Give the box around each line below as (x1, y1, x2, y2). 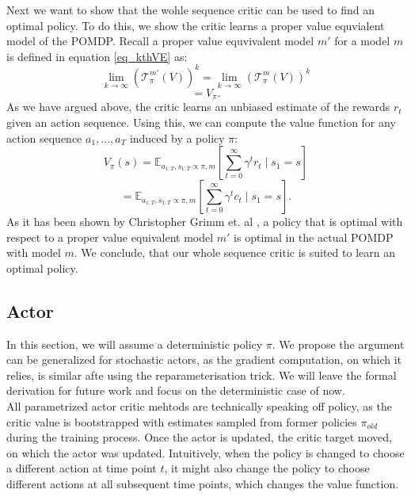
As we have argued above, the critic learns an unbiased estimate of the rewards (6, 98, 390, 115)
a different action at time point (6, 460, 157, 476)
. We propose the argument (272, 335, 405, 352)
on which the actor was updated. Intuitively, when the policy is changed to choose (6, 444, 405, 461)
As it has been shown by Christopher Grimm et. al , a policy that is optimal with (6, 213, 403, 230)
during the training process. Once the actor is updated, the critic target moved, (6, 429, 392, 445)
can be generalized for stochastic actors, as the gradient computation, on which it (6, 351, 401, 368)
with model (6, 244, 61, 261)
